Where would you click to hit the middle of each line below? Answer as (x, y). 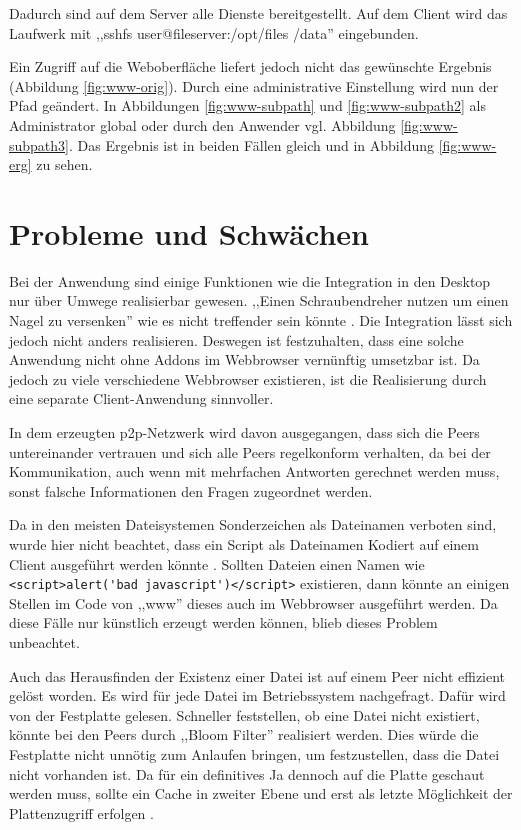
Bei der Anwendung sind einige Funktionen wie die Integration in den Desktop (250, 280)
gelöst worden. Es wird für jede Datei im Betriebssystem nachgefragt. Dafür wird (257, 695)
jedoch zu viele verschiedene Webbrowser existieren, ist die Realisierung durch (248, 378)
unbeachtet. (44, 642)
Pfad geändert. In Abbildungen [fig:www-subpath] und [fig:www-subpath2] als (247, 105)
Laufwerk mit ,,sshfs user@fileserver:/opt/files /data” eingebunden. (214, 32)
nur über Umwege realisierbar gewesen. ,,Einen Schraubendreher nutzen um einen (259, 300)
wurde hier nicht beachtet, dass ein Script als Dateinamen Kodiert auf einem (244, 544)
